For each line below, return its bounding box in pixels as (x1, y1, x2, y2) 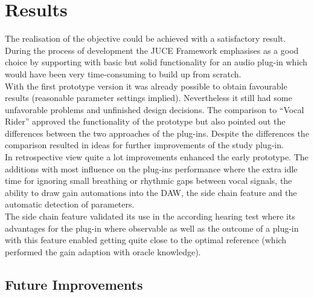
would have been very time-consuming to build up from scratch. (5, 67, 242, 80)
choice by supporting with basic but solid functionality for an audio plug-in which (5, 56, 307, 68)
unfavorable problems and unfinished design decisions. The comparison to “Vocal (5, 103, 304, 116)
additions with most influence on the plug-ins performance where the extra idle (5, 162, 298, 175)
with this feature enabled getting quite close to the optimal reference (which (5, 233, 287, 246)
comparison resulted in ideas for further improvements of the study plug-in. (5, 139, 284, 151)
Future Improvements (5, 275, 143, 293)
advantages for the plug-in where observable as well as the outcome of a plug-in (5, 221, 299, 234)
